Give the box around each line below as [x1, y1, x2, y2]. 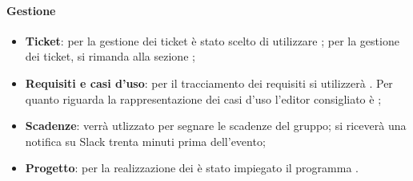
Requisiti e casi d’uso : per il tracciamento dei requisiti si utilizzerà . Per [25, 74, 393, 91]
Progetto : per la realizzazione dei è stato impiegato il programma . [25, 159, 359, 176]
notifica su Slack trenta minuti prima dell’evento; [25, 132, 266, 149]
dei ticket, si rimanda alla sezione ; [25, 48, 195, 65]
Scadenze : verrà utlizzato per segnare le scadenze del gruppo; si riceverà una [25, 117, 407, 134]
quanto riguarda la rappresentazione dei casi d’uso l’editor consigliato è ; [25, 90, 382, 107]
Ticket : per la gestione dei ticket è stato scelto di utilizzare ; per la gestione [25, 32, 399, 49]
